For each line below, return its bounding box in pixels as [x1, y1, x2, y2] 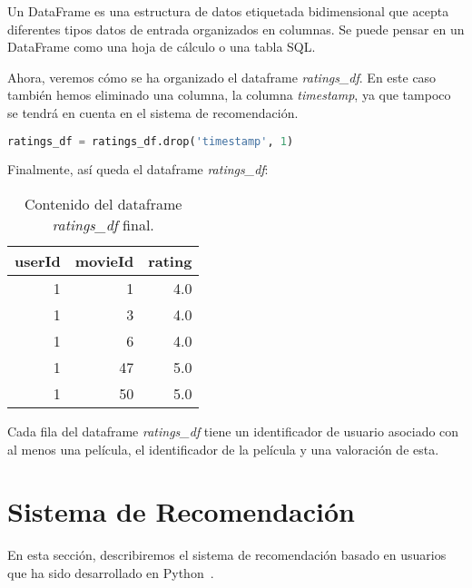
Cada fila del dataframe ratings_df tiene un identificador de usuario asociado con [7, 422, 459, 441]
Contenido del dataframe [25, 193, 182, 215]
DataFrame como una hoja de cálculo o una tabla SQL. [7, 37, 316, 56]
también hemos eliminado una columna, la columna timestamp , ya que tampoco [7, 85, 451, 104]
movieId [74, 250, 134, 272]
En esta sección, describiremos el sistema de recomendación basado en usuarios [7, 545, 447, 564]
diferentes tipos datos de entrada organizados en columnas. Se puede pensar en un [7, 19, 465, 38]
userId [15, 250, 61, 272]
